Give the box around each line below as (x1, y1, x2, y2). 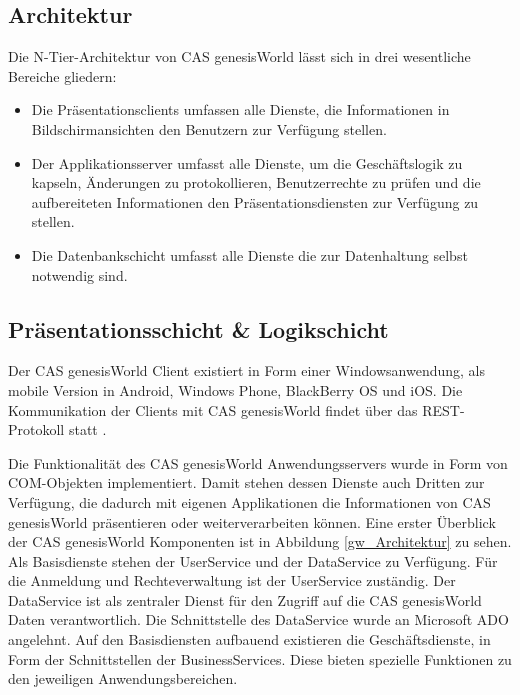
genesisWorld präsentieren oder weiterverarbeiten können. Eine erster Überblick (8, 511, 496, 532)
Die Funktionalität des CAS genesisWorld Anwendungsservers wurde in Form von (8, 452, 508, 473)
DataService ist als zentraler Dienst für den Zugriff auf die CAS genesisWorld (8, 589, 482, 610)
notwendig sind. (31, 264, 128, 285)
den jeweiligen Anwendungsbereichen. (8, 668, 238, 689)
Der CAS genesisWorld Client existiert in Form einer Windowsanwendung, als (8, 360, 485, 381)
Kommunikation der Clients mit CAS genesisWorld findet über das (8, 399, 418, 420)
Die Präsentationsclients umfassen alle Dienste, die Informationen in (31, 99, 450, 120)
